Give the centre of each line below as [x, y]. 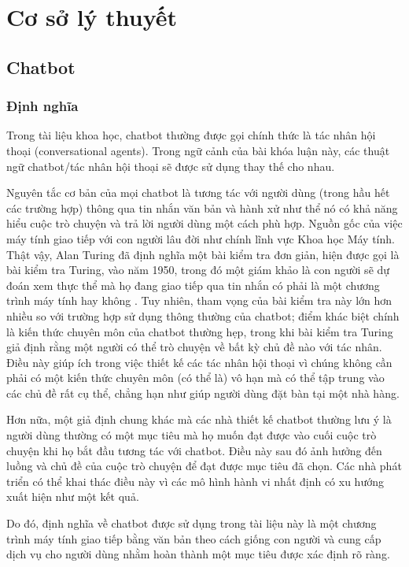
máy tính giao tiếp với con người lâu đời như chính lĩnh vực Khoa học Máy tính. [201, 238]
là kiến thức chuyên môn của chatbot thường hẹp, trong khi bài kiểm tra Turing [200, 331]
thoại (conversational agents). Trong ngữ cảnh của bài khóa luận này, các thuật [198, 150]
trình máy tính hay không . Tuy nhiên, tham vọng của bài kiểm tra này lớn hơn [199, 300]
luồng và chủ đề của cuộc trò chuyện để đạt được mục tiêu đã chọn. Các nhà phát [204, 466]
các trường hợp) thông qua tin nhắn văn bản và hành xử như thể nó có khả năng [202, 208]
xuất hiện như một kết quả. [73, 497]
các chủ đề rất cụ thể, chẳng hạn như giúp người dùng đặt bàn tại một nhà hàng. [203, 393]
